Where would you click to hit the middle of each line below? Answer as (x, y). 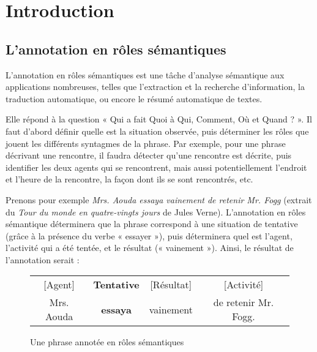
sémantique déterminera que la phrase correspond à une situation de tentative (152, 224)
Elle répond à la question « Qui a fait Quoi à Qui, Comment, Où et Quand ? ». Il (159, 119)
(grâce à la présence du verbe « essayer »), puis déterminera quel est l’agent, (149, 235)
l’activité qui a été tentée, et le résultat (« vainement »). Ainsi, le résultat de (150, 248)
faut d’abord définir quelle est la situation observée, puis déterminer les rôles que (157, 131)
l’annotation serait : (43, 259)
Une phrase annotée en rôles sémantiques (107, 342)
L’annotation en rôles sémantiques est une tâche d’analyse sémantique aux (145, 74)
